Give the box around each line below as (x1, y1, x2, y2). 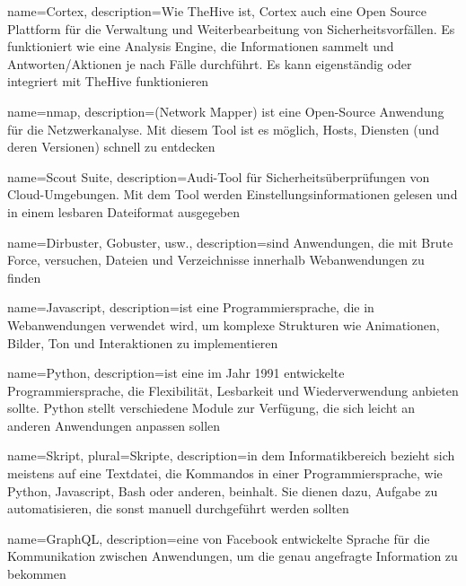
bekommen (7, 564, 66, 583)
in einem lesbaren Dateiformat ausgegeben (7, 202, 241, 221)
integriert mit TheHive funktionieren (7, 72, 209, 91)
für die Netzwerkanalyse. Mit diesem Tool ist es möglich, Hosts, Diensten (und (7, 119, 440, 138)
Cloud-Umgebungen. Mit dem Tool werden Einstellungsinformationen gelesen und (7, 185, 458, 204)
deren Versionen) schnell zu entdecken (7, 137, 215, 156)
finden (7, 267, 41, 286)
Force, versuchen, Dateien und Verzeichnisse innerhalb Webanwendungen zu (7, 250, 425, 269)
